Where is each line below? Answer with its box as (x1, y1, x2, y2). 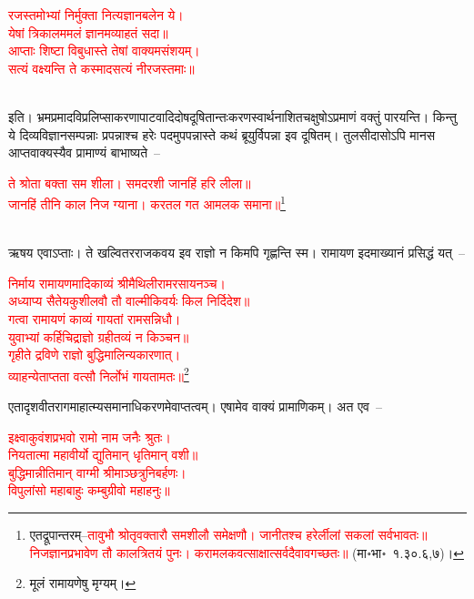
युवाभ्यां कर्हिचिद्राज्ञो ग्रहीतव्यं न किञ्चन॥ (8, 327, 189, 346)
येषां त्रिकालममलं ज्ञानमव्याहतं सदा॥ (8, 23, 168, 42)
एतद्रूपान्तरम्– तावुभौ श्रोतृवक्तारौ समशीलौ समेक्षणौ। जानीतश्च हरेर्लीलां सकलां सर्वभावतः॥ (29, 524, 428, 543)
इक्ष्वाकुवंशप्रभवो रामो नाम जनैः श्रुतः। (8, 427, 171, 446)
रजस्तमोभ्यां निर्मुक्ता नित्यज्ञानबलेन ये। (8, 5, 184, 24)
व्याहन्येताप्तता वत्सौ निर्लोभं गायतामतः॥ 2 (8, 363, 189, 385)
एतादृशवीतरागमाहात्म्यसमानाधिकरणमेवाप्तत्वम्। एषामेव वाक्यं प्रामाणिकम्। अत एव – (8, 397, 382, 415)
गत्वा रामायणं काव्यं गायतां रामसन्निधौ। (8, 309, 181, 328)
